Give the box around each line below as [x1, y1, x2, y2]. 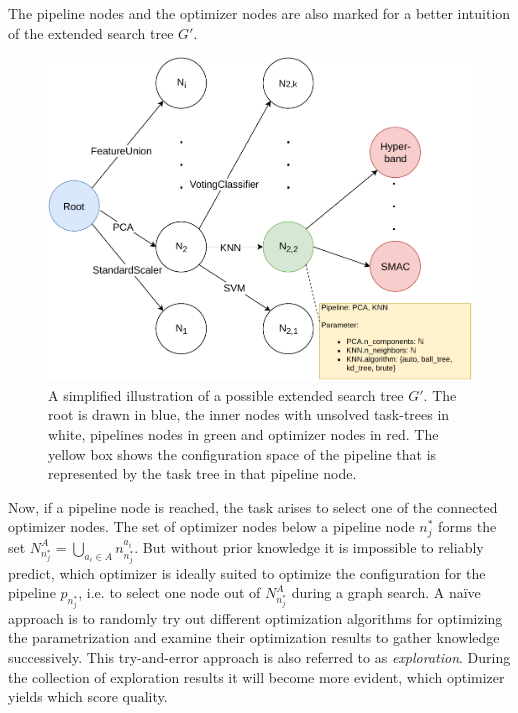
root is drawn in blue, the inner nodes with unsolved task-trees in [48, 404, 450, 425]
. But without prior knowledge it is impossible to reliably [134, 536, 484, 557]
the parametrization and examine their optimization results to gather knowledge [8, 627, 500, 648]
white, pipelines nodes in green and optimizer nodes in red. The [48, 423, 439, 444]
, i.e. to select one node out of [78, 582, 261, 603]
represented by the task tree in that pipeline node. [48, 463, 357, 484]
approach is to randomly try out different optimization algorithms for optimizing [8, 607, 503, 628]
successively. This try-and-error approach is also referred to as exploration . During [8, 647, 511, 668]
